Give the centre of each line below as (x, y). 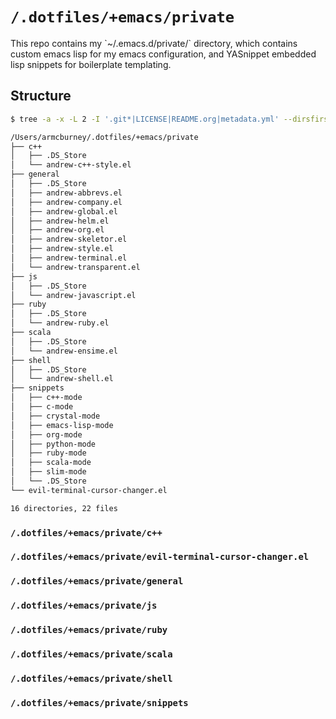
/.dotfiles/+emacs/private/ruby (89, 630)
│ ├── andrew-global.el (64, 211)
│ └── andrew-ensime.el (64, 351)
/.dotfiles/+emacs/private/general (97, 581)
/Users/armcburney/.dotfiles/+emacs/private (104, 137)
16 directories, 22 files (64, 508)
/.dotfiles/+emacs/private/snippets (99, 703)
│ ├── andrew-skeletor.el (69, 239)
